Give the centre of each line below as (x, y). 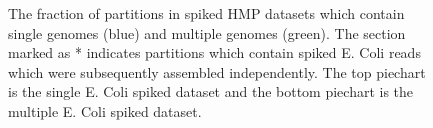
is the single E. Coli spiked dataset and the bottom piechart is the (211, 91)
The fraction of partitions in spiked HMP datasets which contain (206, 13)
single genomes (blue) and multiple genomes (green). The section (207, 32)
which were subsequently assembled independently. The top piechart (217, 71)
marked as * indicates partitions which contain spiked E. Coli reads (214, 52)
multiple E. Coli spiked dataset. (105, 110)
